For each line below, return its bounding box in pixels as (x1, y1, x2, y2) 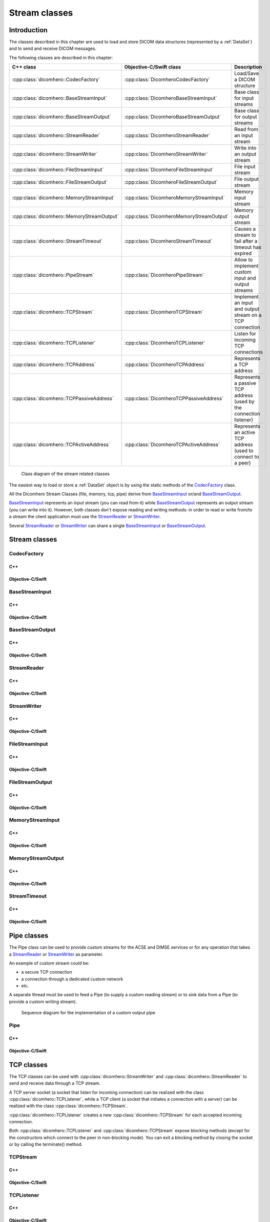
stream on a (234, 312, 262, 319)
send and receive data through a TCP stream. (9, 1080, 101, 1086)
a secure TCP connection (21, 969, 73, 975)
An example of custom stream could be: (9, 960, 90, 966)
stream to (234, 232, 256, 239)
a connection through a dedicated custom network (21, 976, 124, 982)
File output (234, 176, 259, 183)
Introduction (9, 26, 48, 34)
